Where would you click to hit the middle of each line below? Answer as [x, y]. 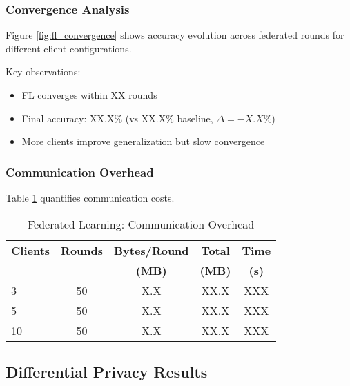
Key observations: [43, 71]
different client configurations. [69, 48]
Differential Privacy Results [107, 371]
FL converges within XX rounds [89, 95]
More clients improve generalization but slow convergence [143, 141]
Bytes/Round [152, 250]
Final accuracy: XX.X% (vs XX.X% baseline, [117, 118]
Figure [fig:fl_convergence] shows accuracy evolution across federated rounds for [175, 35]
